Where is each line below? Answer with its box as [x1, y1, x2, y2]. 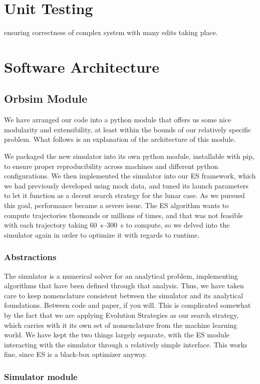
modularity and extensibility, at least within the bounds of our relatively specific [4, 124, 251, 134]
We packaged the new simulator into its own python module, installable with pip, [4, 151, 254, 161]
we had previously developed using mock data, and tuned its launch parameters [4, 180, 249, 190]
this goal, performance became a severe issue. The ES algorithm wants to [4, 200, 229, 211]
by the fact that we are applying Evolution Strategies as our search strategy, [4, 310, 239, 320]
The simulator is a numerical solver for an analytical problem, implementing [4, 270, 238, 281]
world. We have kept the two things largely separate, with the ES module [4, 329, 230, 340]
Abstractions [4, 251, 57, 263]
